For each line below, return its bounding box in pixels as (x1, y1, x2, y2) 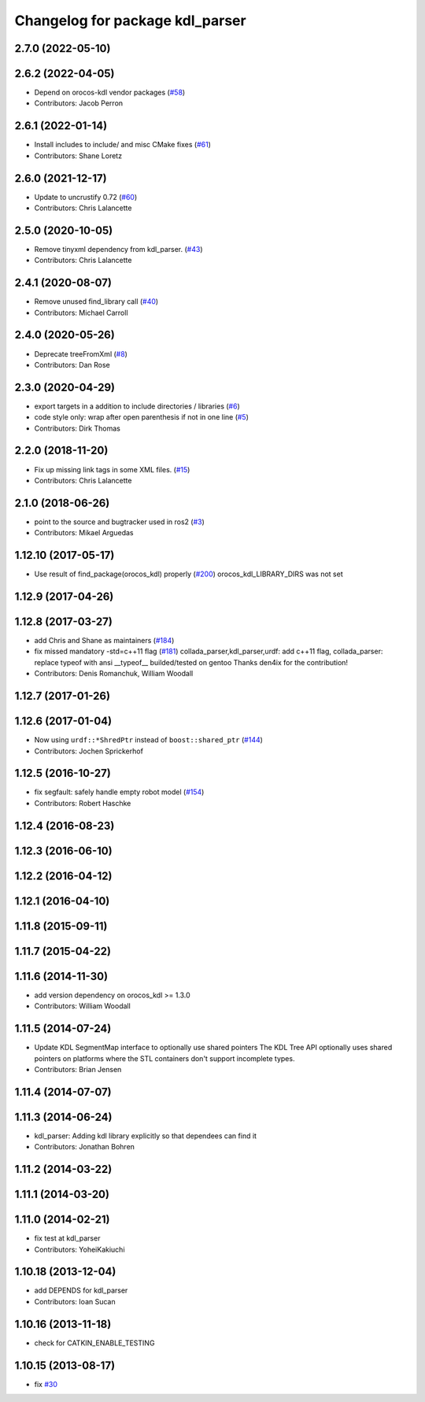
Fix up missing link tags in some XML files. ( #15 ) (34, 464, 190, 474)
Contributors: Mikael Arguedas (34, 528, 134, 538)
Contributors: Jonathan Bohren (34, 1142, 135, 1152)
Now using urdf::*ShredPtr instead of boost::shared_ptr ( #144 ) (34, 735, 264, 745)
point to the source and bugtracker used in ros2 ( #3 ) (34, 516, 205, 527)
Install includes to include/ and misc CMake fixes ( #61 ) (34, 140, 212, 150)
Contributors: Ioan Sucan (34, 1297, 116, 1306)
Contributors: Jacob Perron (34, 98, 124, 108)
